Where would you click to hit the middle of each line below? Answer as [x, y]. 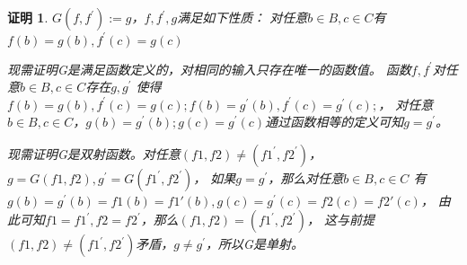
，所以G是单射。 [255, 244]
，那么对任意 [306, 177]
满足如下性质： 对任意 [242, 17]
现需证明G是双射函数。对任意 [94, 153]
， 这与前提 [340, 220]
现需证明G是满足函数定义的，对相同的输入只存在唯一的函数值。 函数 [209, 69]
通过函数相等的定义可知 [335, 122]
